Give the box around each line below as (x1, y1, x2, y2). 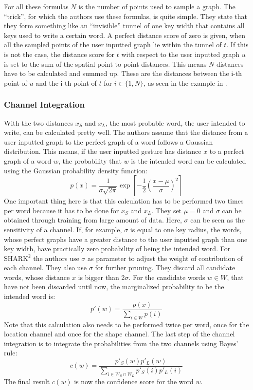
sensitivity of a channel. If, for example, (4, 224, 122, 234)
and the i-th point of (36, 77, 97, 88)
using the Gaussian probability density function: (4, 165, 147, 175)
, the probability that (58, 155, 122, 166)
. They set (151, 205, 182, 215)
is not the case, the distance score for (4, 49, 115, 59)
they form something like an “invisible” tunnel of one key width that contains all (4, 20, 245, 31)
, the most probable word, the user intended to (105, 117, 245, 128)
